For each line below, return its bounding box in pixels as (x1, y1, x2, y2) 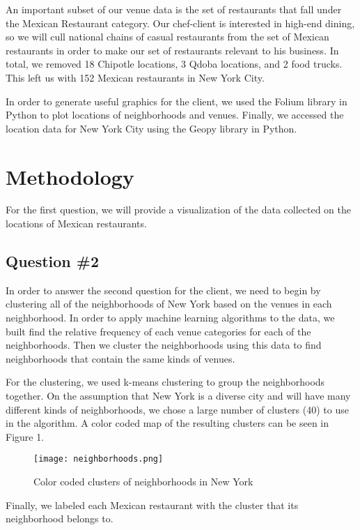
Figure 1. (6, 429, 45, 444)
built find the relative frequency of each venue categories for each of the (6, 324, 311, 338)
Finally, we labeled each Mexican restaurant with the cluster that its (6, 497, 299, 512)
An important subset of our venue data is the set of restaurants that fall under (6, 2, 342, 16)
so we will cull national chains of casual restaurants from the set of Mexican (6, 29, 329, 44)
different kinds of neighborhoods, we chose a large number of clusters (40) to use (6, 402, 349, 416)
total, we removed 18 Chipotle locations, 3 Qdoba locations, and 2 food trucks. (6, 56, 343, 71)
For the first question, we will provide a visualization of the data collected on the (6, 202, 351, 217)
